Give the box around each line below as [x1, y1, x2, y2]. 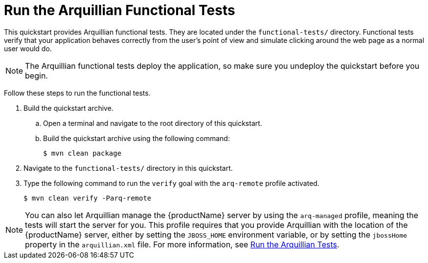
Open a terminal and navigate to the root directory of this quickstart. [43, 119, 262, 127]
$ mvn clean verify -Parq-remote [23, 194, 152, 202]
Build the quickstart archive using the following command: [43, 134, 230, 142]
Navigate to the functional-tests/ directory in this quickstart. [23, 163, 233, 172]
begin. [25, 70, 48, 81]
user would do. [4, 44, 52, 53]
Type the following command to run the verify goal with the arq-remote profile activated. [23, 179, 319, 187]
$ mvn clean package [43, 149, 122, 157]
